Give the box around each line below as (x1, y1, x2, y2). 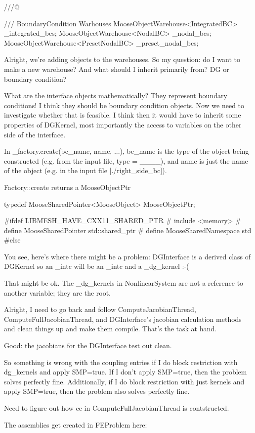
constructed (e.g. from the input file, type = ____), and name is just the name (4, 155, 248, 166)
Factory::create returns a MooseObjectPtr (4, 182, 131, 192)
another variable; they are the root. (4, 287, 111, 298)
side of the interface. (4, 129, 66, 139)
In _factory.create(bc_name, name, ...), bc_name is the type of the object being (4, 146, 249, 156)
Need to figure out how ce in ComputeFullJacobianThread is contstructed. (4, 403, 229, 413)
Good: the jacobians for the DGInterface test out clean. (4, 340, 172, 351)
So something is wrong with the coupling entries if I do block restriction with (4, 357, 238, 367)
